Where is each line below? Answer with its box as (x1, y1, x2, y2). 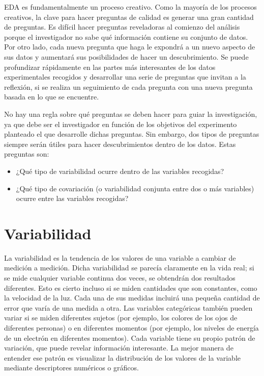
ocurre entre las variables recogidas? (16, 193, 129, 204)
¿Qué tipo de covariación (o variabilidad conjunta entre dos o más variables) (16, 183, 254, 193)
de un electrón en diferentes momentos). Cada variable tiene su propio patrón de (4, 332, 255, 343)
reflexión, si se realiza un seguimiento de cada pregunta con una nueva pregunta (4, 81, 253, 92)
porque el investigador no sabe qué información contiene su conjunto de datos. (4, 31, 248, 42)
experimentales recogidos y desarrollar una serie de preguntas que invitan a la (4, 71, 246, 82)
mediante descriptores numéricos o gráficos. (4, 362, 139, 373)
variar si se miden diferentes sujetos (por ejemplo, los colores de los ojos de (4, 312, 238, 323)
